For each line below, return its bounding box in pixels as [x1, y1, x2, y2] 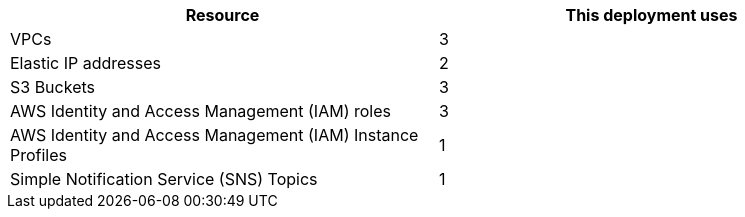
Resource [185, 5, 260, 25]
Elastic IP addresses [10, 53, 162, 73]
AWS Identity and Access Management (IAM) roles [10, 101, 391, 121]
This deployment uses [565, 5, 738, 25]
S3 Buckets [10, 77, 95, 97]
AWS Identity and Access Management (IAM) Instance [10, 125, 419, 145]
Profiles [10, 145, 68, 165]
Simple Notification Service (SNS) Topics [10, 169, 318, 189]
